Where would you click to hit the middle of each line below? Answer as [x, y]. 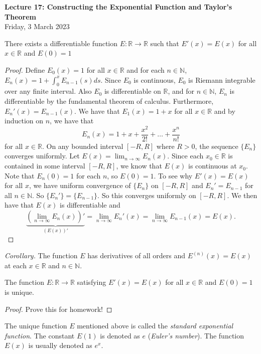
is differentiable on [133, 91]
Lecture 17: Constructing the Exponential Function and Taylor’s [118, 7]
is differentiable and [90, 205]
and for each [146, 69]
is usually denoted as [60, 345]
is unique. [19, 292]
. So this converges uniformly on [147, 195]
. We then [242, 195]
